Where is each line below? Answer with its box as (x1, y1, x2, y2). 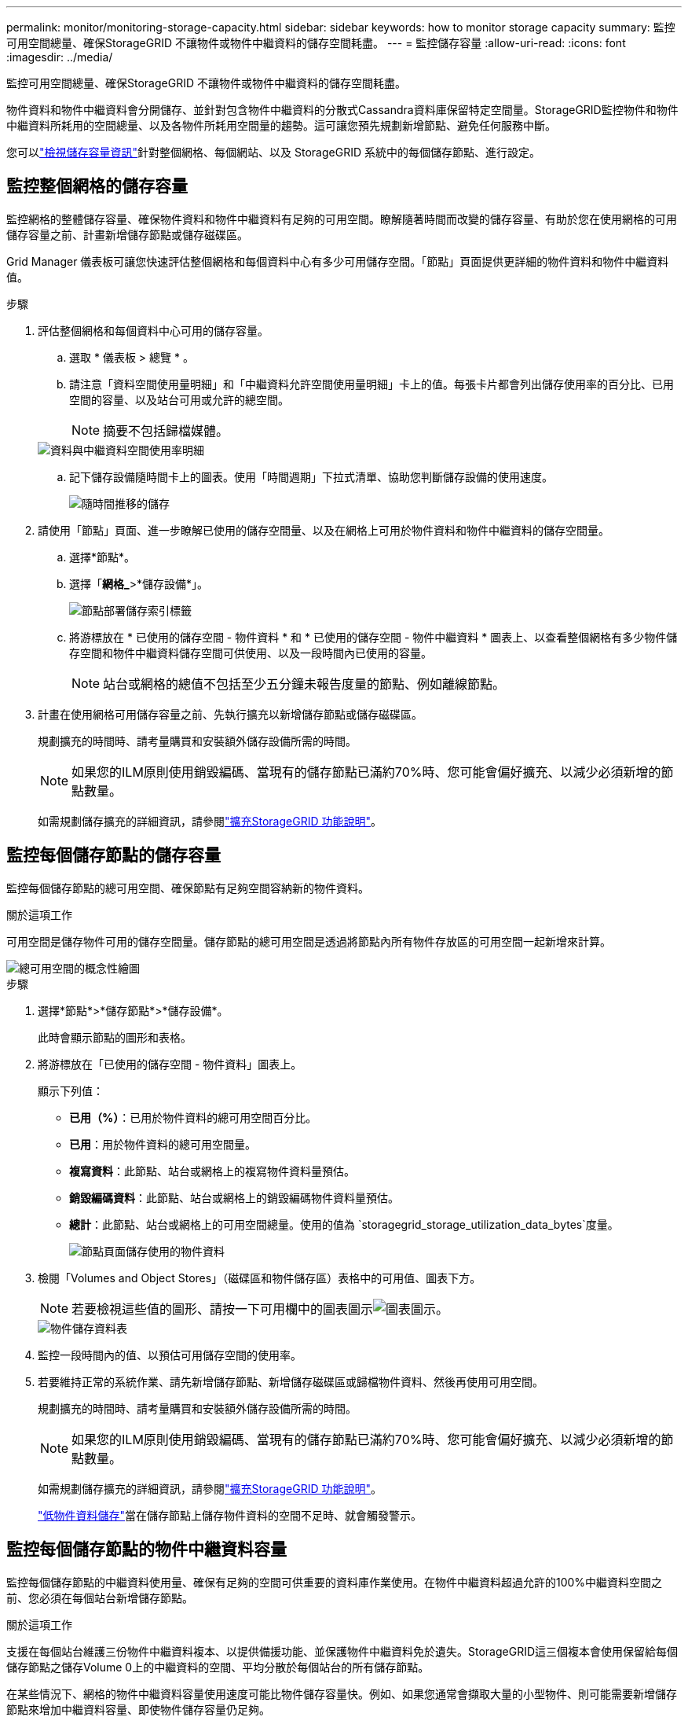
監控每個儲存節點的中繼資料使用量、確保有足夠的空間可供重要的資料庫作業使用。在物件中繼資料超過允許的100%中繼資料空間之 (6, 1575, 663, 1589)
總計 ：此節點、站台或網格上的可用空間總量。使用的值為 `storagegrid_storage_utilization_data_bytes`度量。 (69, 1217, 619, 1231)
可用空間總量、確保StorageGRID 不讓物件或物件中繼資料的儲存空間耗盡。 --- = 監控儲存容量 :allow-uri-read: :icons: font (6, 36, 626, 50)
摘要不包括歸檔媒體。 (103, 422, 229, 439)
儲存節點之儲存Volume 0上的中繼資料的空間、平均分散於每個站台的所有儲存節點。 (6, 1660, 430, 1674)
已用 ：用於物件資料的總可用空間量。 (69, 1137, 256, 1151)
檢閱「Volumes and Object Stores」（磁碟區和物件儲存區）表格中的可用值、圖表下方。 (38, 1270, 481, 1285)
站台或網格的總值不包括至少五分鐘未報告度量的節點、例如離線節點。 (103, 675, 506, 692)
